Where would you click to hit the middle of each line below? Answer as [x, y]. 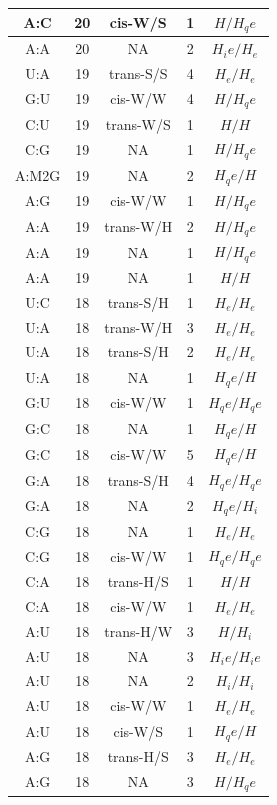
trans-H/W [138, 630]
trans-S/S [138, 73]
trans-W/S [138, 123]
